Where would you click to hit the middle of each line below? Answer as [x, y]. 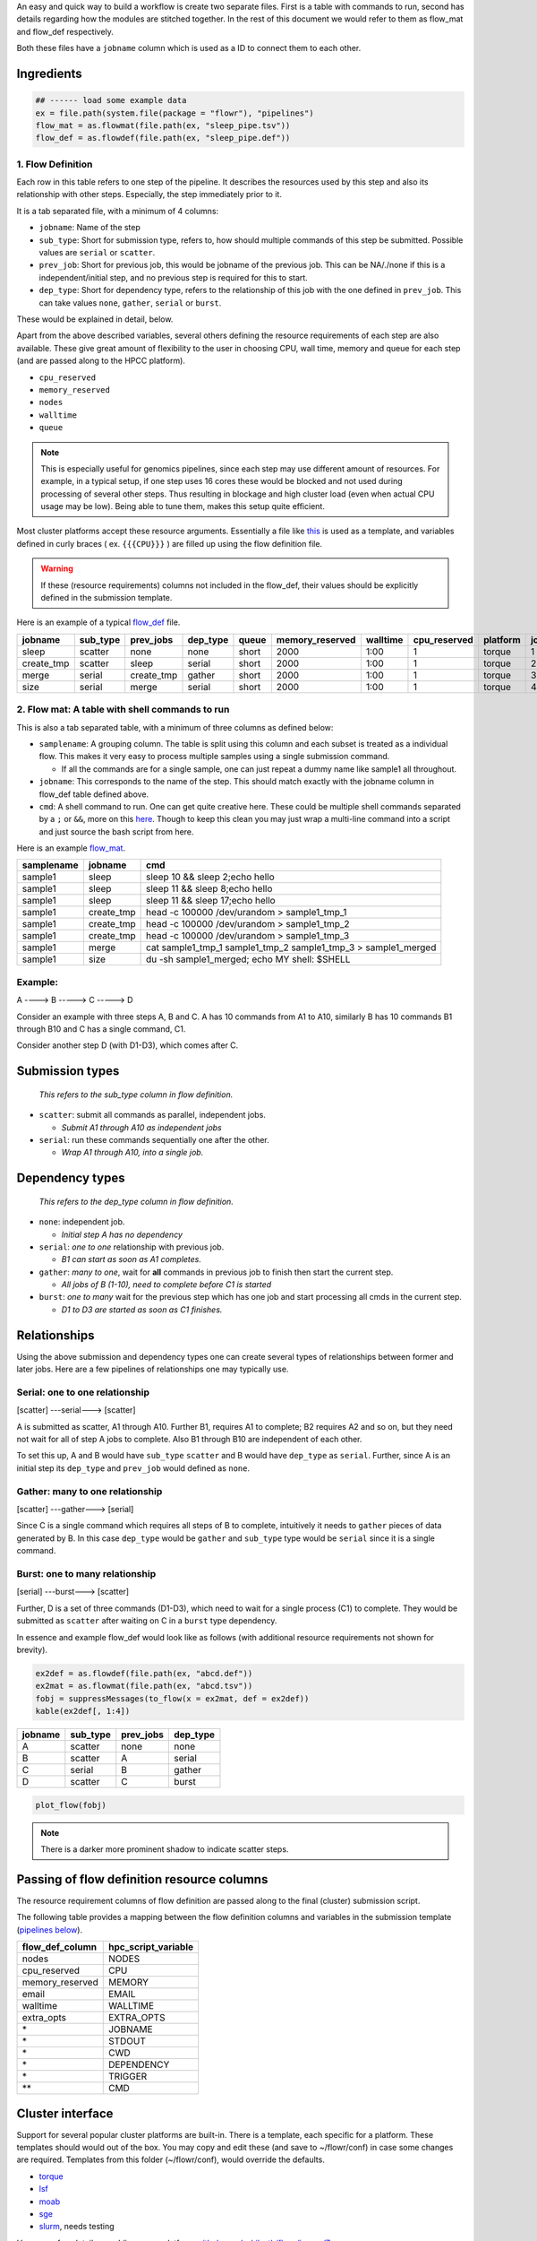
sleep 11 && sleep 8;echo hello [209, 889]
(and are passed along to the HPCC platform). [101, 361]
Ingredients [49, 73]
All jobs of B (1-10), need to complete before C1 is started [166, 1285]
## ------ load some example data [111, 100]
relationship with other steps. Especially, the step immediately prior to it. [149, 195]
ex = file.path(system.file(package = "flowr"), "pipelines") [175, 113]
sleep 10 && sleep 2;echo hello [210, 877]
